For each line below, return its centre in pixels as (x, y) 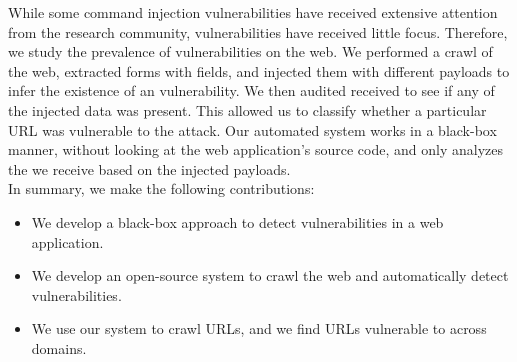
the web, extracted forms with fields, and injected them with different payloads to (259, 70)
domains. (59, 347)
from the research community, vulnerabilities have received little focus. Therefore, (258, 31)
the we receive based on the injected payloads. (149, 168)
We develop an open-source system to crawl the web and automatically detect (270, 275)
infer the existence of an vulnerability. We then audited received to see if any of (251, 90)
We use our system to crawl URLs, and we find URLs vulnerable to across (259, 328)
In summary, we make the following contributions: (161, 188)
